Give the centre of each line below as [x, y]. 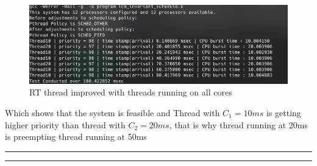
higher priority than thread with [65, 124]
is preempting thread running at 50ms [76, 137]
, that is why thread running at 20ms [239, 124]
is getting [283, 112]
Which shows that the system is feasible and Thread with [112, 112]
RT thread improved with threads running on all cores [131, 92]
